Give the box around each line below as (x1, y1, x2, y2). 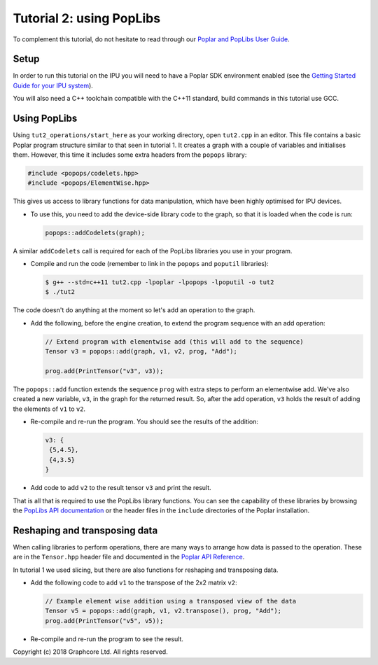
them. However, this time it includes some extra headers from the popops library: (13, 150, 247, 159)
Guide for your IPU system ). (13, 81, 94, 90)
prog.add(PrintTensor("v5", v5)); (45, 617, 164, 624)
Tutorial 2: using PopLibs (13, 10, 161, 26)
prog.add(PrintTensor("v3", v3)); (45, 367, 164, 374)
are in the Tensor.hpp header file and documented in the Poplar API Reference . (13, 553, 245, 561)
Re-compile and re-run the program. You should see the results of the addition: (30, 417, 259, 426)
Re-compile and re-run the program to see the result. (30, 634, 183, 643)
